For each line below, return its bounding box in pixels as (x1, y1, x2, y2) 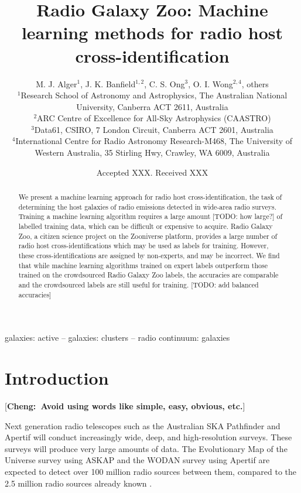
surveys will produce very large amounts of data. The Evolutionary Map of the (5, 442, 288, 454)
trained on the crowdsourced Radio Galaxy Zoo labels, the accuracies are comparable (18, 270, 279, 280)
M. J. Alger (36, 77, 77, 90)
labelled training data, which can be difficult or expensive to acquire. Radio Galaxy (18, 221, 273, 231)
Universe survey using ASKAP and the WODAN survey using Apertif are (5, 454, 270, 466)
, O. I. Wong (188, 77, 233, 90)
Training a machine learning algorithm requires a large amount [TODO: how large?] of (18, 211, 283, 221)
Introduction (5, 366, 109, 390)
